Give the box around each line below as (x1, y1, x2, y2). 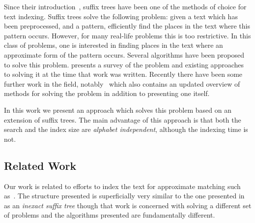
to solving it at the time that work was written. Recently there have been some (4, 69, 243, 79)
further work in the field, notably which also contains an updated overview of (4, 78, 240, 89)
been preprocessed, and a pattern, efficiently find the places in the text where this (4, 21, 250, 31)
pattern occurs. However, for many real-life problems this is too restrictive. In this (4, 30, 251, 40)
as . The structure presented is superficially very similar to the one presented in (4, 191, 245, 201)
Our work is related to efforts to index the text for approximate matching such (4, 181, 241, 191)
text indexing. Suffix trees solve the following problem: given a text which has (4, 11, 238, 21)
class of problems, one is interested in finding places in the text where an (4, 40, 223, 50)
